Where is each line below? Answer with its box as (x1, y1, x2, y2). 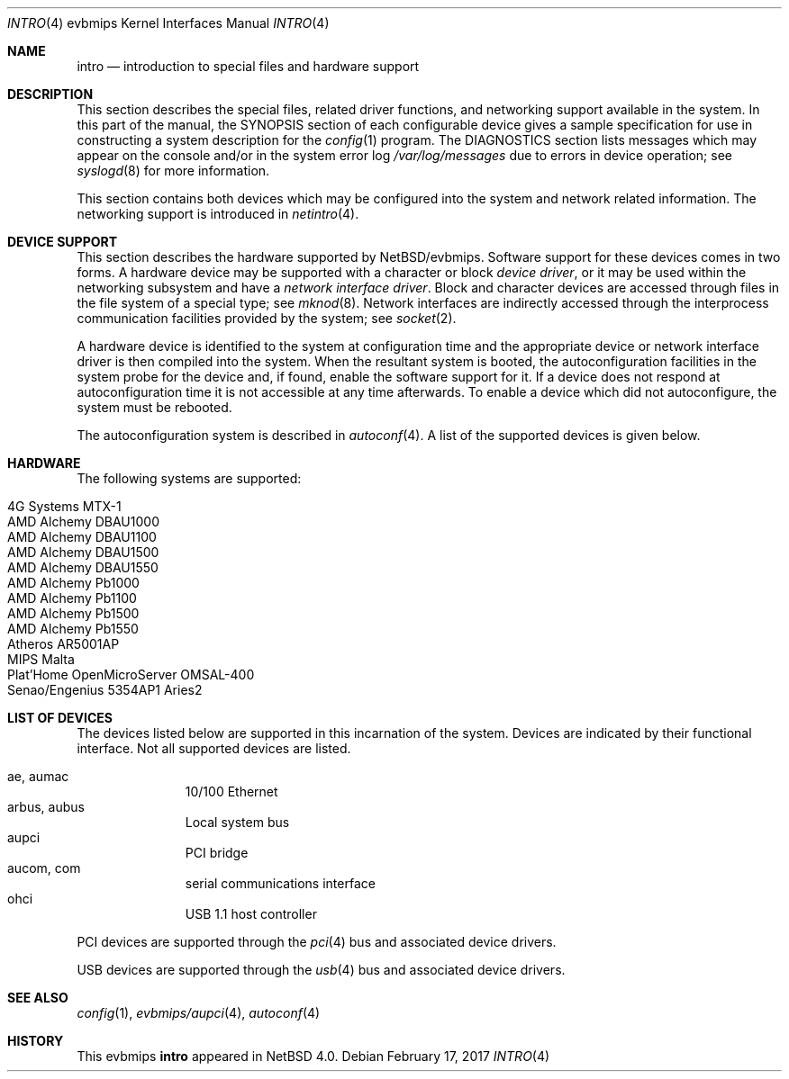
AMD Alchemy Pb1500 (7, 606, 140, 621)
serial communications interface (185, 876, 376, 891)
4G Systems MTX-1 (7, 499, 122, 514)
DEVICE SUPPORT (7, 234, 118, 249)
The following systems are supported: (77, 471, 302, 486)
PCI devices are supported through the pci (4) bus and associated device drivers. (77, 934, 557, 949)
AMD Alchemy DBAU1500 (7, 544, 159, 560)
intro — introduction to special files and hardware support (77, 58, 420, 74)
